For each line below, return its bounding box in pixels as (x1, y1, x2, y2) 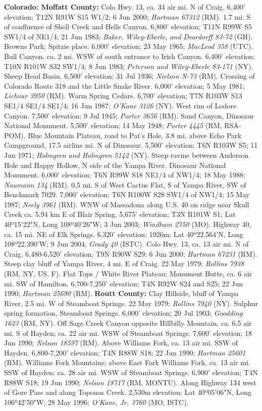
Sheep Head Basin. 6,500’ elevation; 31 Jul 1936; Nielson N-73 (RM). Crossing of (4, 71, 255, 81)
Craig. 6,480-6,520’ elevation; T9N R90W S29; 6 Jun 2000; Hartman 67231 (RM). (4, 248, 257, 259)
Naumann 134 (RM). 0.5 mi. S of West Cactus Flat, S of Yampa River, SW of (4, 179, 246, 190)
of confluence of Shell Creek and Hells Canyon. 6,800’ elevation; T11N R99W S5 (4, 21, 252, 32)
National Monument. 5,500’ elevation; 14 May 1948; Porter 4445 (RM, (4, 120, 222, 131)
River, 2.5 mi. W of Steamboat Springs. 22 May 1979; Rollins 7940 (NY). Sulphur (4, 298, 258, 308)
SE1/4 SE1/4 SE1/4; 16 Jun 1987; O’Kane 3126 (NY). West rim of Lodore (4, 100, 237, 110)
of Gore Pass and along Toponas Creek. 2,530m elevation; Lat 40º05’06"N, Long (4, 387, 252, 397)
